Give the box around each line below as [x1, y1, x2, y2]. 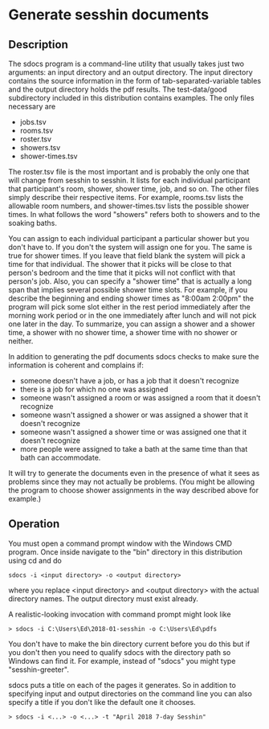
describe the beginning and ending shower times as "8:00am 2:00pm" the [8, 293, 255, 303]
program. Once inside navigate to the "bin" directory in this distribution [8, 547, 243, 556]
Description [8, 38, 68, 51]
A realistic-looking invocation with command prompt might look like [8, 609, 231, 619]
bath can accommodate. [19, 453, 101, 462]
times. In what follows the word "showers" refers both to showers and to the [8, 210, 261, 219]
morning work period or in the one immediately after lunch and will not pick [8, 311, 257, 320]
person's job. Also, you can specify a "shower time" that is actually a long [8, 276, 252, 286]
